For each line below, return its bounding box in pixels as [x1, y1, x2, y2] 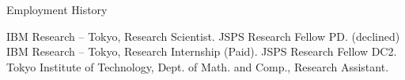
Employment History [6, 2, 108, 17]
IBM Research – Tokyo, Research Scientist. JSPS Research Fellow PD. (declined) [6, 27, 400, 44]
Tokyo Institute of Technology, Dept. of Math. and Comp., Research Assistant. [6, 58, 389, 75]
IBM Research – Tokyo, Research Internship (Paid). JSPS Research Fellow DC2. [6, 43, 397, 60]
